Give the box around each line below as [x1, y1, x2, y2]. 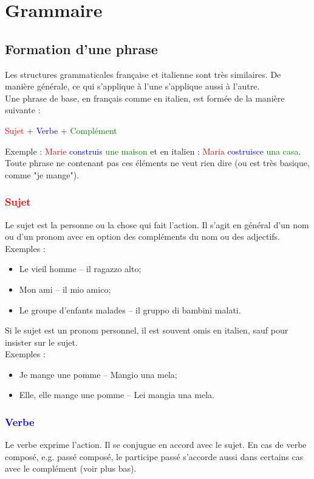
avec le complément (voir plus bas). [5, 462, 137, 475]
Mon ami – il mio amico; [19, 282, 111, 295]
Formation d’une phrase [5, 39, 158, 58]
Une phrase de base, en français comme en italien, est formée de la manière [5, 91, 285, 104]
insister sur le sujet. [5, 335, 78, 348]
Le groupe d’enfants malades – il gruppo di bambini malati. [19, 303, 241, 316]
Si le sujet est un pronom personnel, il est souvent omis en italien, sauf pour [5, 324, 288, 337]
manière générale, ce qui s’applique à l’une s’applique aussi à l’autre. [5, 80, 260, 93]
